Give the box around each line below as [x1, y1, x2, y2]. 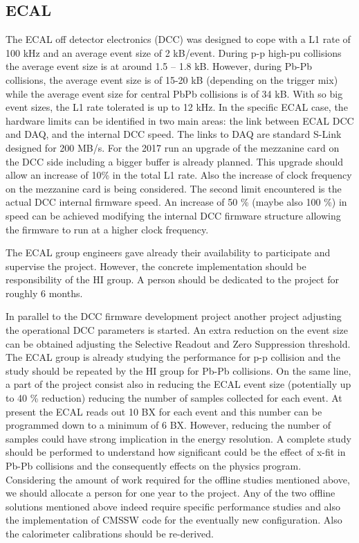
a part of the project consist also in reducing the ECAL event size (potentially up [6, 377, 351, 391]
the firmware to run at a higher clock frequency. [6, 222, 209, 236]
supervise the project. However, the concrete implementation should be [6, 258, 306, 273]
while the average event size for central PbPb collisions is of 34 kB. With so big [6, 86, 343, 100]
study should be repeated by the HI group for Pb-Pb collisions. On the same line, [6, 363, 351, 377]
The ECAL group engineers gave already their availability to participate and [6, 245, 331, 260]
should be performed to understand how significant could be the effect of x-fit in [6, 445, 346, 459]
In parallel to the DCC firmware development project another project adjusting [6, 309, 342, 323]
